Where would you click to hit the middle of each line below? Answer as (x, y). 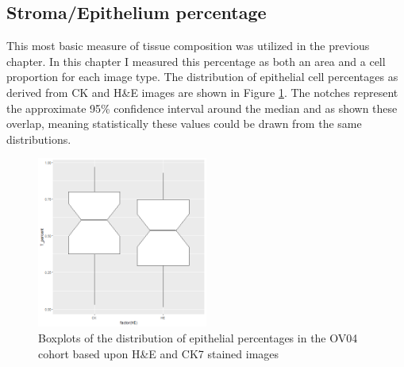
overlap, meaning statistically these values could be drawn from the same (184, 124)
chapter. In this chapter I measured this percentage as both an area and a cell (196, 61)
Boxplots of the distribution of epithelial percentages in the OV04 (198, 337)
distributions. (39, 139)
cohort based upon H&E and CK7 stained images (159, 353)
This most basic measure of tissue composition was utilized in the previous (188, 46)
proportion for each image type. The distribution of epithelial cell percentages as (202, 77)
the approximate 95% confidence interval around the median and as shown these (202, 108)
